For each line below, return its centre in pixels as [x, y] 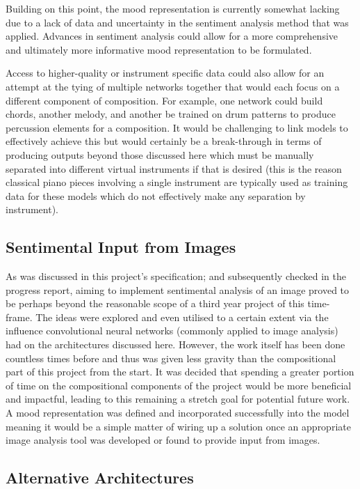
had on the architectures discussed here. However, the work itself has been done [175, 344]
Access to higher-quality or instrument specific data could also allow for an [165, 73]
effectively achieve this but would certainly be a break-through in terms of [164, 141]
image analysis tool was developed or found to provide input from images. [163, 440]
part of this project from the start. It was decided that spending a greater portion [180, 372]
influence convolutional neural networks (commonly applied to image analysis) [172, 331]
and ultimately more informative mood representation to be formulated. [159, 49]
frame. [19, 317]
